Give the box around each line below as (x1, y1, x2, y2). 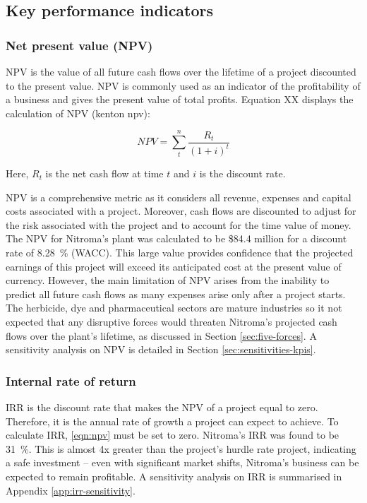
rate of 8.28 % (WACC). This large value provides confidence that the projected (6, 245, 354, 260)
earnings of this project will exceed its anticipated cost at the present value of (6, 259, 342, 273)
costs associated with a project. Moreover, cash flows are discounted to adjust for (6, 203, 356, 218)
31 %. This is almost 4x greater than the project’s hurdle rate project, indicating (6, 441, 356, 456)
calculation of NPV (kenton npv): (6, 105, 150, 120)
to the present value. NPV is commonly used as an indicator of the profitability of (6, 78, 361, 93)
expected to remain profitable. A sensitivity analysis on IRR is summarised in (6, 469, 342, 484)
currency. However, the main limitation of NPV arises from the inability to (6, 273, 330, 288)
